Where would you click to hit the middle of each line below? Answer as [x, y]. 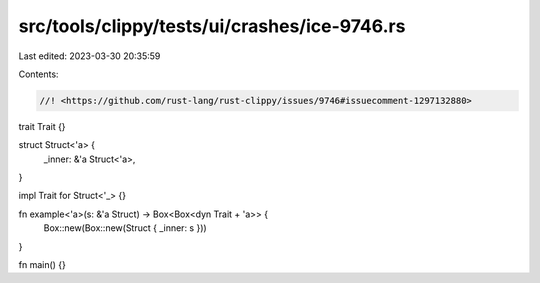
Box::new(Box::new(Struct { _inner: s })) [125, 228]
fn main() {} [42, 265]
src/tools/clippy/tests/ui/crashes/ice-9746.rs [212, 26]
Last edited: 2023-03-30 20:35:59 [89, 56]
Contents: [38, 74]
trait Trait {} [42, 126]
